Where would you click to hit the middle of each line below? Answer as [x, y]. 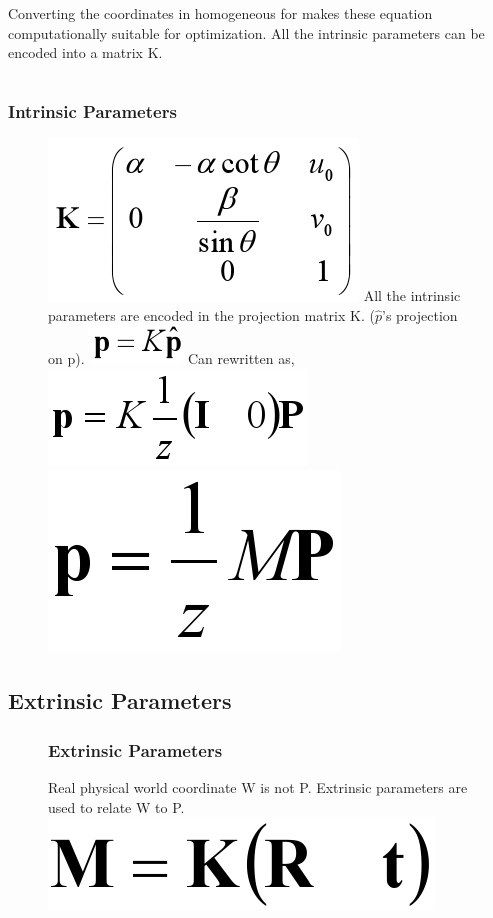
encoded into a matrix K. [85, 52]
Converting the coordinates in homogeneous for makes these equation [220, 13]
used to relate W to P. [116, 806]
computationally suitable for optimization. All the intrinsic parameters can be [246, 32]
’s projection [420, 314]
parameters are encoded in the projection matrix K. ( [211, 314]
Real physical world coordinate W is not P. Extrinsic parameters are [258, 786]
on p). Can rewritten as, [171, 358]
